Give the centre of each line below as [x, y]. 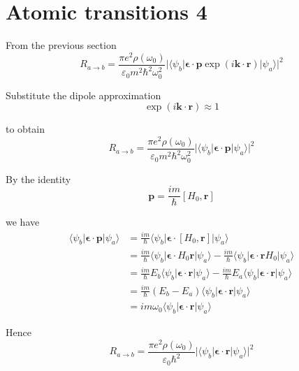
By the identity [38, 179]
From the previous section [61, 45]
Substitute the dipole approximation [83, 95]
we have [23, 222]
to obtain [25, 129]
